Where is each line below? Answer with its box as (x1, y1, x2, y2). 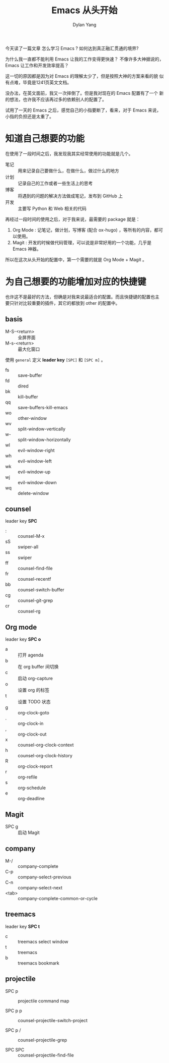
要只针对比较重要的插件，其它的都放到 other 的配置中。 (5, 300, 120, 306)
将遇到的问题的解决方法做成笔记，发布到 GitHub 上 (18, 193, 123, 199)
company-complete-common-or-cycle (18, 895, 98, 901)
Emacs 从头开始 (51, 5, 118, 16)
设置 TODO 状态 (18, 699, 51, 705)
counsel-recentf (18, 576, 51, 582)
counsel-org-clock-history (18, 753, 73, 759)
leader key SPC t (5, 923, 40, 929)
